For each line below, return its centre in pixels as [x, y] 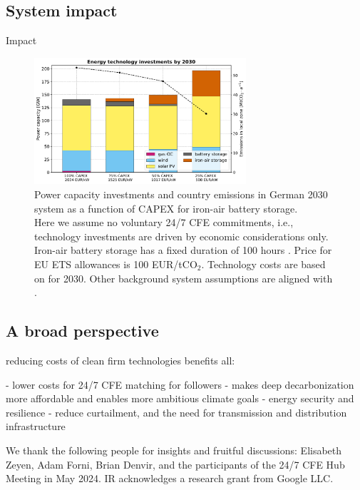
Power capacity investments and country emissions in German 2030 [181, 194]
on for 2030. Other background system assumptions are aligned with [184, 278]
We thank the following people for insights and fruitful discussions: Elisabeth [174, 450]
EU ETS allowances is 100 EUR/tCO [116, 264]
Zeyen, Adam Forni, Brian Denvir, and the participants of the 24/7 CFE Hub [175, 464]
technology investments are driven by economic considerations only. [181, 236]
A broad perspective [82, 331]
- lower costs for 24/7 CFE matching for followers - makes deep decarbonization [180, 384]
